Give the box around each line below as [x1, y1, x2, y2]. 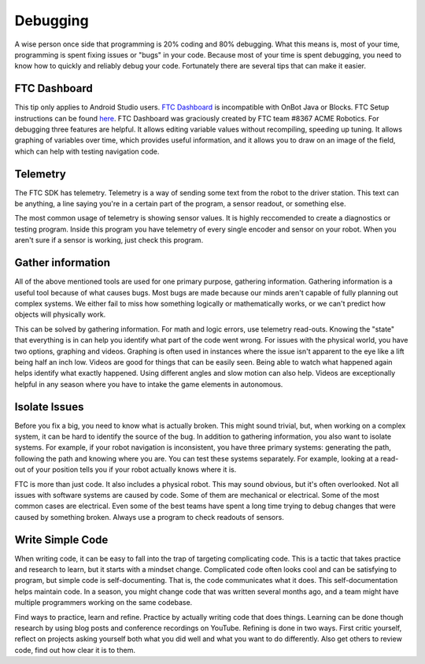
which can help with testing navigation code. [14, 147, 160, 156]
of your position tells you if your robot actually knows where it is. [27, 465, 237, 474]
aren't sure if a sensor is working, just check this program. [14, 236, 204, 245]
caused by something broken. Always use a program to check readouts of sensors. [14, 512, 285, 521]
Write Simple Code [14, 532, 109, 547]
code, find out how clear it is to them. [14, 645, 135, 655]
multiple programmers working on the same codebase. [14, 598, 193, 607]
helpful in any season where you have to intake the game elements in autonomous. [14, 379, 283, 389]
